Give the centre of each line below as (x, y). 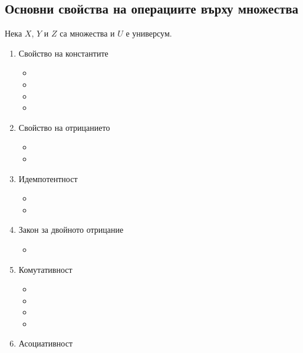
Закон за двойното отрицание (71, 230)
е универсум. (149, 33)
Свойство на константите (63, 53)
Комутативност (45, 269)
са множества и (87, 33)
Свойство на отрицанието (64, 127)
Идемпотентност (48, 178)
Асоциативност (46, 343)
